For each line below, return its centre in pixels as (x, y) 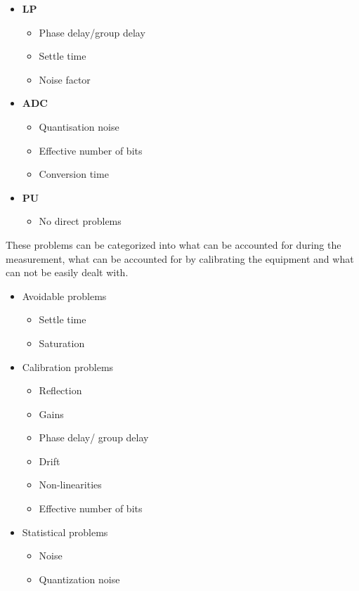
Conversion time (74, 174)
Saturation (62, 343)
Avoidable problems (64, 295)
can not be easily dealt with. (67, 272)
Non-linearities (70, 485)
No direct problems (80, 221)
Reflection (60, 390)
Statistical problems (65, 532)
